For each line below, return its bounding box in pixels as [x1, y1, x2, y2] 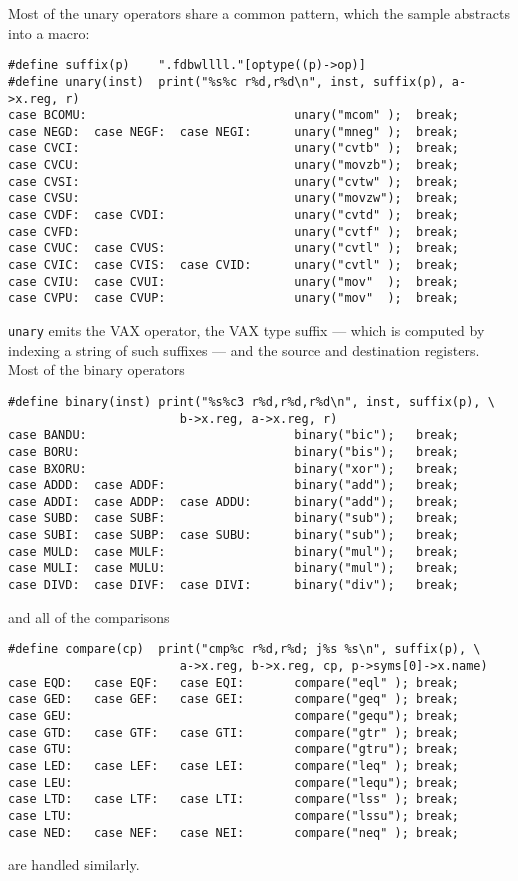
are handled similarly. [8, 854, 140, 875]
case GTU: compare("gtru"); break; [8, 742, 460, 757]
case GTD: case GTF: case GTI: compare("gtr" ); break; [8, 725, 460, 740]
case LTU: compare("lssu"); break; [8, 808, 460, 823]
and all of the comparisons [8, 606, 170, 627]
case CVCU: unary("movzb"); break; [8, 158, 460, 173]
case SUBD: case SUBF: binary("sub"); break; [8, 511, 460, 526]
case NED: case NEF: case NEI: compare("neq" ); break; [8, 825, 460, 840]
